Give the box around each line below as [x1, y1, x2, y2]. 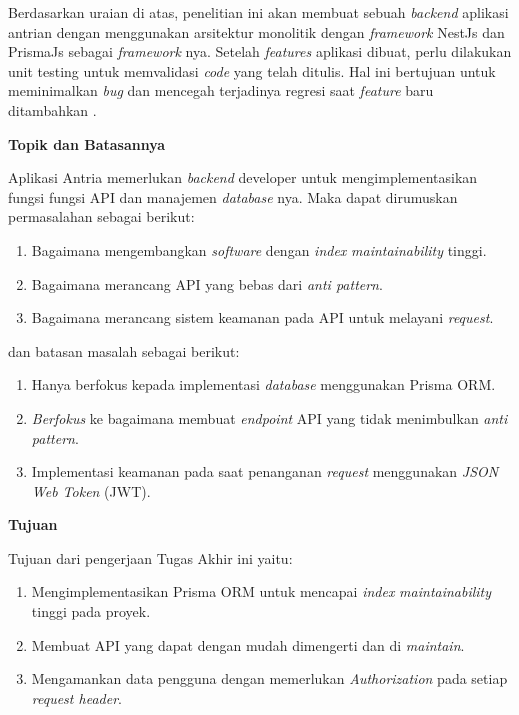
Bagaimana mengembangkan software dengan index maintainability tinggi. [31, 239, 487, 260]
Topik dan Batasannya [8, 133, 166, 154]
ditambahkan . [8, 99, 97, 120]
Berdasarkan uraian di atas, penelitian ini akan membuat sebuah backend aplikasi [8, 2, 509, 22]
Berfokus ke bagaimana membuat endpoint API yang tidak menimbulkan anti [31, 407, 508, 428]
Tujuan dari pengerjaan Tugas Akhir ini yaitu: [8, 547, 293, 568]
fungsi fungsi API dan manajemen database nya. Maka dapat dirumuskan [8, 186, 458, 207]
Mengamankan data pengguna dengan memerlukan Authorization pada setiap [31, 668, 508, 689]
